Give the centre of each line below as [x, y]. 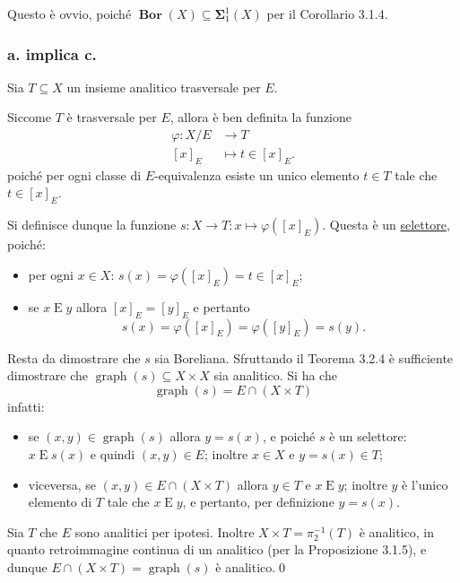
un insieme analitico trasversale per [164, 87]
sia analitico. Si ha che [275, 375]
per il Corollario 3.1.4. [327, 13]
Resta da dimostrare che [74, 357]
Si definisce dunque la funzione [92, 225]
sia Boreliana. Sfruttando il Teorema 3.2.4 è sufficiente [304, 357]
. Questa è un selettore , [386, 225]
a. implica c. [52, 53]
